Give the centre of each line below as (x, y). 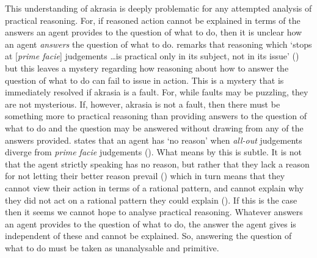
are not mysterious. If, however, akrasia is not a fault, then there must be (143, 104)
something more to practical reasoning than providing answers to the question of (156, 116)
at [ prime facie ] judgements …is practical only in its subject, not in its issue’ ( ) (152, 56)
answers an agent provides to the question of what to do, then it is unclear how (154, 32)
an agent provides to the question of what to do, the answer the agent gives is (151, 223)
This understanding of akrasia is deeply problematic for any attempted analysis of (158, 8)
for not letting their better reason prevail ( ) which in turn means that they (145, 176)
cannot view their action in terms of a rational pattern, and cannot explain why (155, 187)
